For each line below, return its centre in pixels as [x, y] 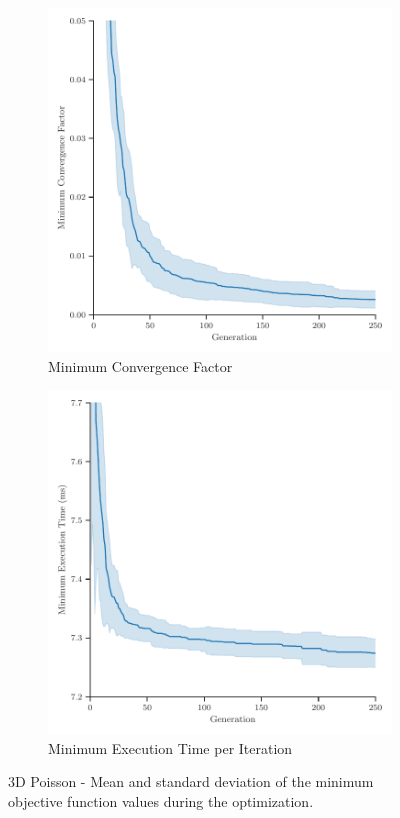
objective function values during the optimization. [161, 800]
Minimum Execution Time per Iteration [170, 747]
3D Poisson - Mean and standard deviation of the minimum [191, 781]
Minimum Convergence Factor [140, 365]
